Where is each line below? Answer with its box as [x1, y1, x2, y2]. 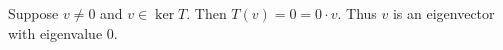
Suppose [8, 3, 59, 23]
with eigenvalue [8, 22, 103, 43]
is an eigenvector [392, 3, 495, 23]
